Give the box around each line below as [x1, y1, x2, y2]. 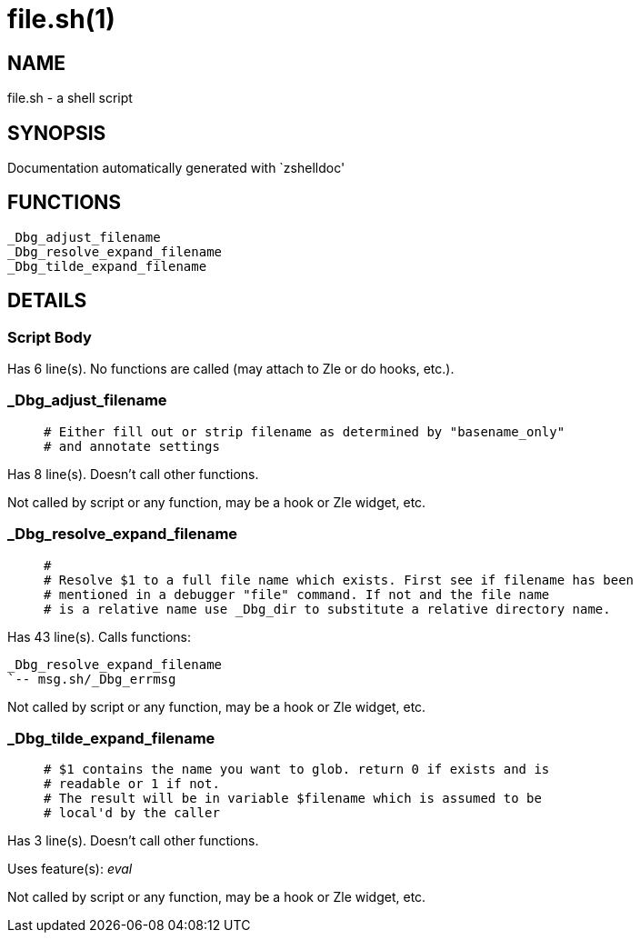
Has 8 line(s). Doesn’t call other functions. [7, 465, 259, 482]
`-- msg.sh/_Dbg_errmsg [7, 671, 176, 686]
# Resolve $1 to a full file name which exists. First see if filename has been [44, 572, 635, 587]
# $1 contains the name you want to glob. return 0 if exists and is [44, 762, 550, 777]
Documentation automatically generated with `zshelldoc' [7, 160, 345, 176]
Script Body [7, 327, 92, 346]
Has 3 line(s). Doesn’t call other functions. [7, 833, 259, 849]
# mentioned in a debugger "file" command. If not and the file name [44, 586, 550, 602]
